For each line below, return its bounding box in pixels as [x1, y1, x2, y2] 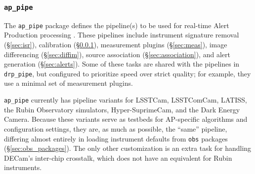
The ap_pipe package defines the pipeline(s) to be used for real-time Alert [4, 20, 229, 30]
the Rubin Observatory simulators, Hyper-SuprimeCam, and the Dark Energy [4, 104, 240, 114]
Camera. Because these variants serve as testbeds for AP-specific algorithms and [4, 114, 248, 124]
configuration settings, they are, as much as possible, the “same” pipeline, [4, 123, 227, 134]
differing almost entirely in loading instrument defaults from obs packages [4, 133, 228, 143]
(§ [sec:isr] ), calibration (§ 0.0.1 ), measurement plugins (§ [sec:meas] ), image [4, 39, 227, 50]
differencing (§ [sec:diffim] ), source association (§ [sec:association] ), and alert [4, 49, 230, 59]
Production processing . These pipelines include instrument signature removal [4, 30, 239, 40]
